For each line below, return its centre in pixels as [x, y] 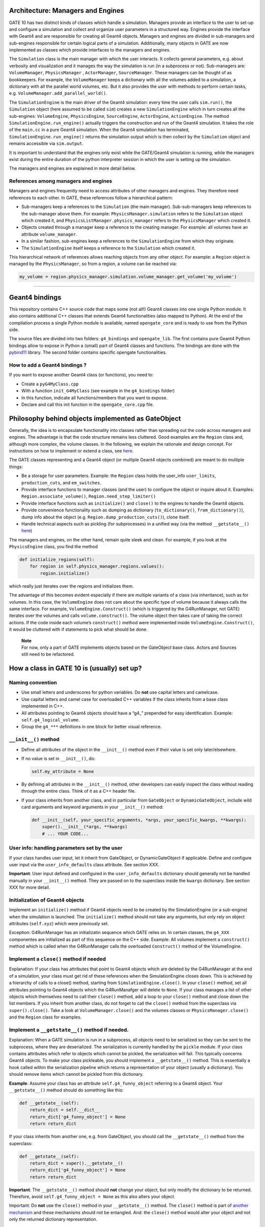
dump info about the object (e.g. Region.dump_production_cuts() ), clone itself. [106, 517]
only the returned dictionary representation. [53, 1219]
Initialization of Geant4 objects [47, 900]
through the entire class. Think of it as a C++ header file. [79, 791]
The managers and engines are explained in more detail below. [72, 168]
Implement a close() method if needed [57, 959]
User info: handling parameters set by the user [66, 848]
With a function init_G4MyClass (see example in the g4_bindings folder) [98, 391]
